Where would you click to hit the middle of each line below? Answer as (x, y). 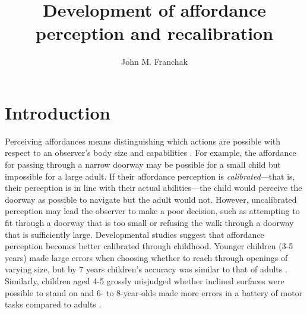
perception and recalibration (154, 33)
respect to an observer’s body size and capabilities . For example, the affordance (151, 153)
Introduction (58, 112)
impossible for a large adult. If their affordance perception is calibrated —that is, (150, 176)
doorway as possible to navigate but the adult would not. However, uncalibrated (151, 199)
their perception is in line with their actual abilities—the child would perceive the (153, 188)
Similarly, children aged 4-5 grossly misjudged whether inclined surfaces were (145, 280)
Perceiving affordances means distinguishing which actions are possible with (143, 141)
